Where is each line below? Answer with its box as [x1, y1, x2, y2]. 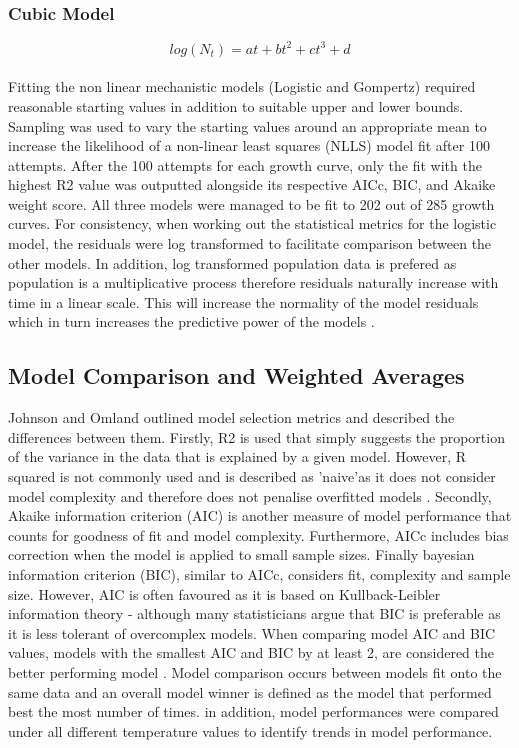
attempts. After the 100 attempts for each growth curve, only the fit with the [8, 154, 482, 175]
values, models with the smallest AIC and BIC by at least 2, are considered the [8, 642, 494, 663]
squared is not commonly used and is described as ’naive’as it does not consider [8, 466, 496, 487]
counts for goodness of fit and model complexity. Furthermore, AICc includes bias [8, 524, 509, 545]
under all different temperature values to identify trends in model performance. [8, 720, 493, 741]
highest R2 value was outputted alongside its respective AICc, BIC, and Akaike [8, 174, 496, 195]
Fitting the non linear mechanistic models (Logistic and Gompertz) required [8, 76, 476, 97]
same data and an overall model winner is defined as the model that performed [8, 681, 492, 702]
